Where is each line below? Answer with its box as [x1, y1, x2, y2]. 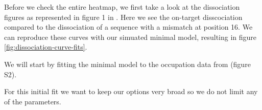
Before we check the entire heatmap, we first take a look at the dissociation [4, 2, 240, 12]
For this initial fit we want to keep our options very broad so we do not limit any [4, 86, 258, 97]
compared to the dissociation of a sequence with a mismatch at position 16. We [4, 21, 253, 32]
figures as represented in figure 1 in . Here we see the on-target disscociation [4, 11, 243, 22]
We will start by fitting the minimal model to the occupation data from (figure [4, 58, 251, 69]
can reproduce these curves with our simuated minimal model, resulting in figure [4, 31, 257, 42]
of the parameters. [4, 96, 61, 106]
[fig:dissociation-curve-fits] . [4, 41, 87, 52]
